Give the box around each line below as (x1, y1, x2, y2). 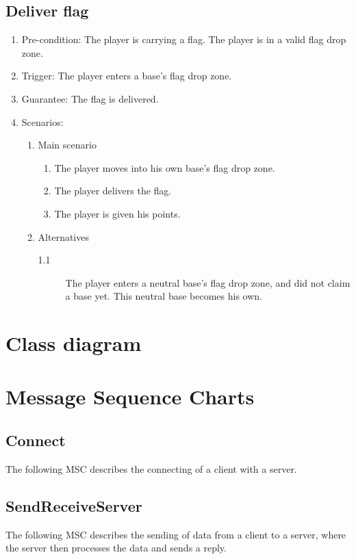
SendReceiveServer (5, 495, 142, 516)
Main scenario (38, 138, 97, 152)
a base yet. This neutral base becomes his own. (65, 289, 262, 303)
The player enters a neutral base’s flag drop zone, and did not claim (65, 275, 351, 289)
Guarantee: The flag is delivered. (21, 91, 159, 105)
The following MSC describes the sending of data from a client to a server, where (5, 527, 346, 541)
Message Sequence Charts (5, 382, 255, 411)
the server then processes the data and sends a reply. (5, 541, 227, 555)
